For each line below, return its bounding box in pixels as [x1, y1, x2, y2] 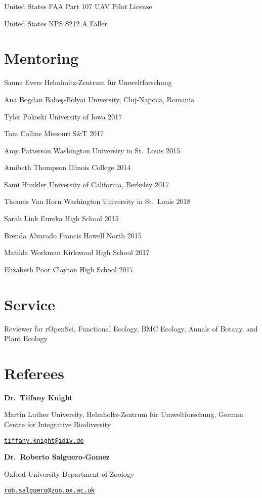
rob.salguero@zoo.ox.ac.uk [4, 486, 95, 494]
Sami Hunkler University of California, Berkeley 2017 [4, 179, 169, 189]
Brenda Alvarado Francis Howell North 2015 [4, 230, 142, 240]
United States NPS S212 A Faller [4, 18, 107, 28]
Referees [4, 362, 65, 383]
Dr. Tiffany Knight [4, 392, 73, 402]
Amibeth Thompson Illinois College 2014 [4, 162, 131, 173]
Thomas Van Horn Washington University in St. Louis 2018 [4, 196, 191, 206]
